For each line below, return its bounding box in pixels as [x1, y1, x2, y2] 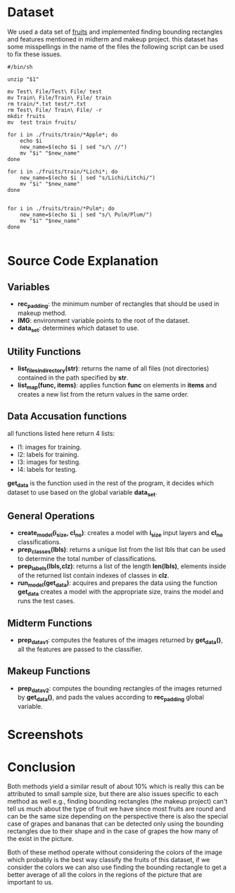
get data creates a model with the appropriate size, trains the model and [17, 588, 224, 598]
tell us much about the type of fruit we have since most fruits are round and [7, 804, 227, 813]
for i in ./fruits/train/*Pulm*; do [7, 205, 115, 212]
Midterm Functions [7, 617, 93, 629]
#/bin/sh [7, 63, 33, 70]
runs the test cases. [17, 597, 75, 605]
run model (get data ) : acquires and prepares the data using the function [17, 578, 218, 589]
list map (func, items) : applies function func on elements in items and [17, 381, 217, 391]
